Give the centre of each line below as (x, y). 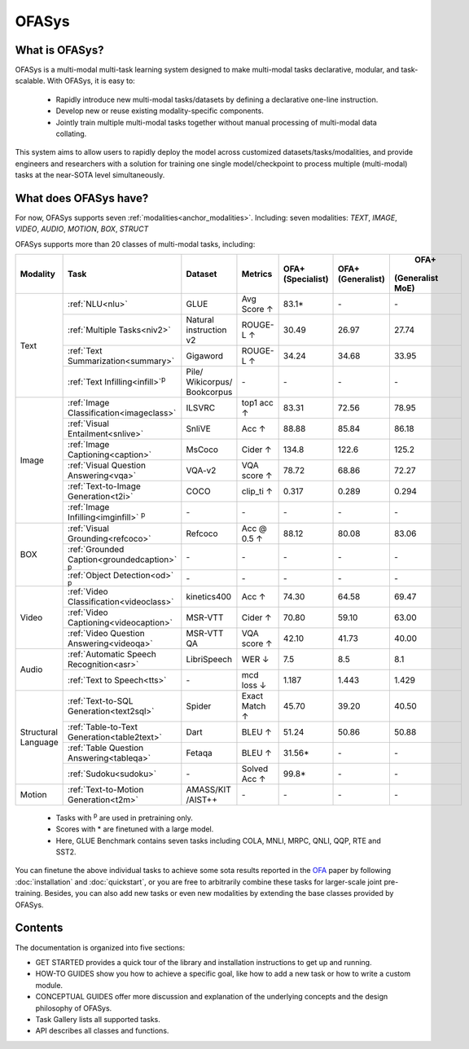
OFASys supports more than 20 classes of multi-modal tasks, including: (135, 244)
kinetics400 (209, 596)
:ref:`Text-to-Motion (106, 789)
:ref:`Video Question (107, 633)
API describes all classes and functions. (102, 1031)
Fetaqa (199, 753)
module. (49, 985)
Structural (39, 732)
